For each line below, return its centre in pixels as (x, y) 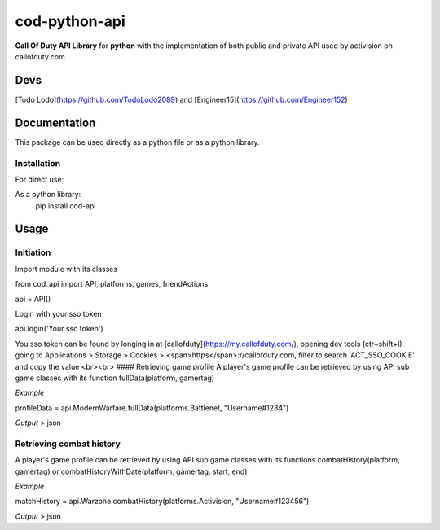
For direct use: (40, 179)
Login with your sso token (58, 314)
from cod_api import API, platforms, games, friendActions (112, 284)
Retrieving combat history (68, 444)
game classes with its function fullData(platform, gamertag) (115, 378)
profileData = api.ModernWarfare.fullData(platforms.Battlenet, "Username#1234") (152, 408)
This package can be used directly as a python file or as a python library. (137, 142)
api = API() (33, 299)
